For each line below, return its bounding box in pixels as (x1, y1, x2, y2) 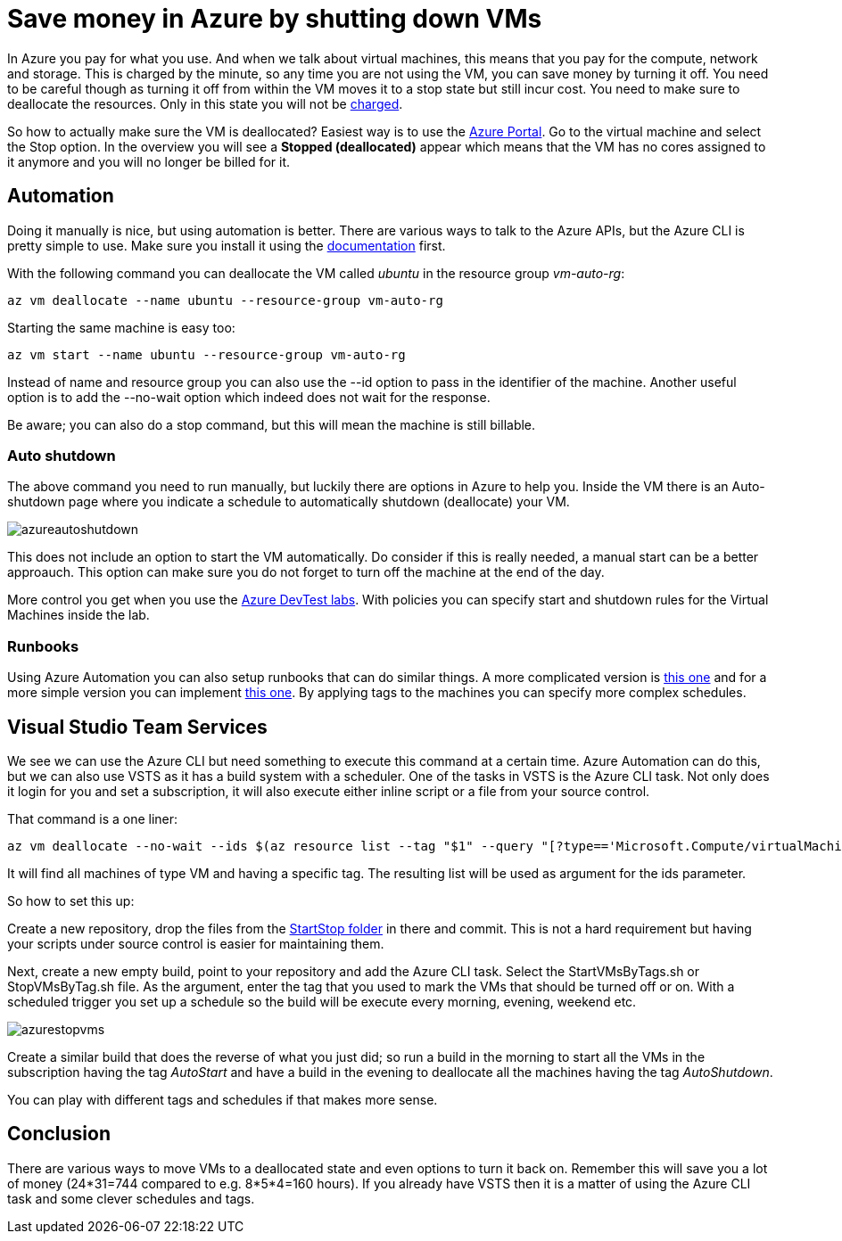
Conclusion (7, 1122, 111, 1146)
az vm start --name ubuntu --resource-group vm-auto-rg (7, 347, 406, 362)
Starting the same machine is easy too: (7, 319, 235, 335)
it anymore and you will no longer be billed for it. (7, 153, 290, 169)
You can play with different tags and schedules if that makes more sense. (7, 1091, 438, 1107)
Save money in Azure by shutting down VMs (7, 4, 542, 34)
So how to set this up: (7, 892, 135, 908)
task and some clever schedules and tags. (7, 1190, 255, 1206)
